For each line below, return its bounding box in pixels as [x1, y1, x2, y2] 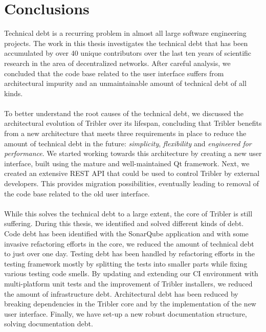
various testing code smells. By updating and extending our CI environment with [4, 268, 258, 279]
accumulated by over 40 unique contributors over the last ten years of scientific [4, 48, 252, 58]
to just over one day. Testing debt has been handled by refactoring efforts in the [4, 248, 255, 259]
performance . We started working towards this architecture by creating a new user [4, 148, 262, 159]
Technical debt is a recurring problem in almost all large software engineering [4, 28, 247, 38]
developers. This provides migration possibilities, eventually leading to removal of [4, 178, 259, 189]
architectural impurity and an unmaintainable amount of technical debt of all [4, 78, 247, 88]
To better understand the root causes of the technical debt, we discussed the [4, 107, 243, 118]
